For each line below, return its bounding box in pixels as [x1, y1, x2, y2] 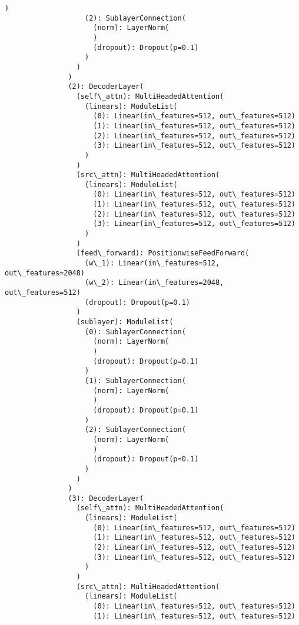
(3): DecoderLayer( [68, 494, 144, 503]
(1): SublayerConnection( [85, 376, 186, 385]
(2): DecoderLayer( [68, 82, 144, 91]
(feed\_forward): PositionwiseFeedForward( [76, 249, 250, 258]
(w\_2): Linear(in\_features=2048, [85, 278, 224, 287]
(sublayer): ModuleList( [76, 318, 174, 326]
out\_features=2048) [5, 268, 85, 277]
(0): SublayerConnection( [85, 327, 186, 336]
